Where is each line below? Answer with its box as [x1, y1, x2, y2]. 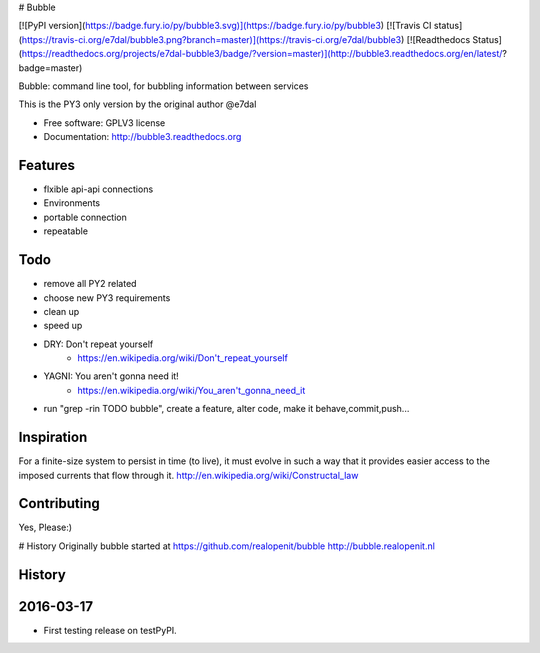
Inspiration [18, 429, 88, 446]
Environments [43, 197, 100, 209]
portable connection [43, 211, 127, 223]
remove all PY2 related [43, 278, 137, 290]
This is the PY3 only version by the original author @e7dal [18, 98, 257, 110]
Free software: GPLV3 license [43, 116, 166, 129]
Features [18, 156, 75, 174]
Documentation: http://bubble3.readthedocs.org [43, 131, 242, 143]
